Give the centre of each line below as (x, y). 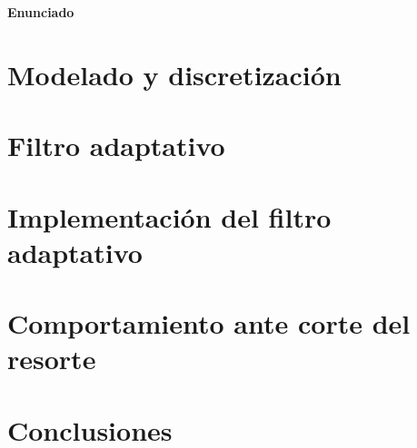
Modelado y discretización (174, 74)
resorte (52, 359)
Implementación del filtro (169, 216)
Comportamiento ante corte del (209, 323)
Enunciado (41, 12)
